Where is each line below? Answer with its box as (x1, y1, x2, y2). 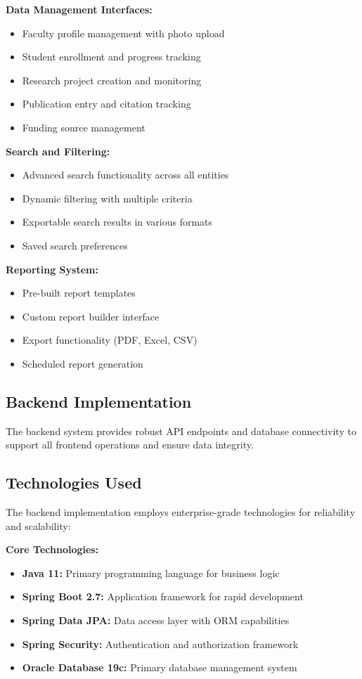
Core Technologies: (6, 542, 99, 557)
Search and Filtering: (6, 143, 110, 158)
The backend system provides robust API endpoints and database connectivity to (6, 423, 356, 438)
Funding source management (22, 119, 146, 134)
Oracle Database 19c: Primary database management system (22, 660, 297, 675)
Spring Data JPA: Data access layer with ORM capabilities (22, 613, 290, 628)
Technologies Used (6, 472, 142, 493)
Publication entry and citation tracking (22, 96, 191, 111)
